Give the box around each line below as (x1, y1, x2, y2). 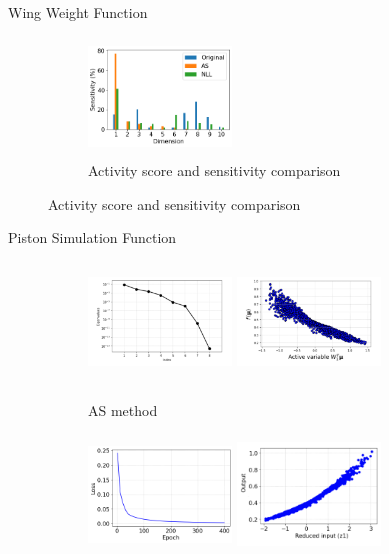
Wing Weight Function (8, 2, 148, 22)
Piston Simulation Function (8, 227, 177, 248)
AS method (88, 399, 158, 420)
